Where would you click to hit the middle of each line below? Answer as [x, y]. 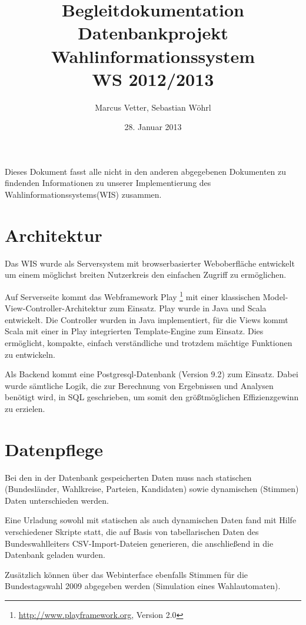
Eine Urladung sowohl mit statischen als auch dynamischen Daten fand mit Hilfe [151, 520]
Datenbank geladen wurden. [55, 555]
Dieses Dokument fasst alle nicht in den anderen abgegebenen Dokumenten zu [146, 171]
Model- [275, 296]
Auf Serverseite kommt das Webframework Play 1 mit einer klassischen [132, 295]
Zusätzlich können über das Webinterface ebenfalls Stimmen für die [126, 574]
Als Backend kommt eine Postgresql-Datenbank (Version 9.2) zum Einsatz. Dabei [152, 374]
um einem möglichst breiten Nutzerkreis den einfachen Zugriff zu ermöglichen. [146, 275]
